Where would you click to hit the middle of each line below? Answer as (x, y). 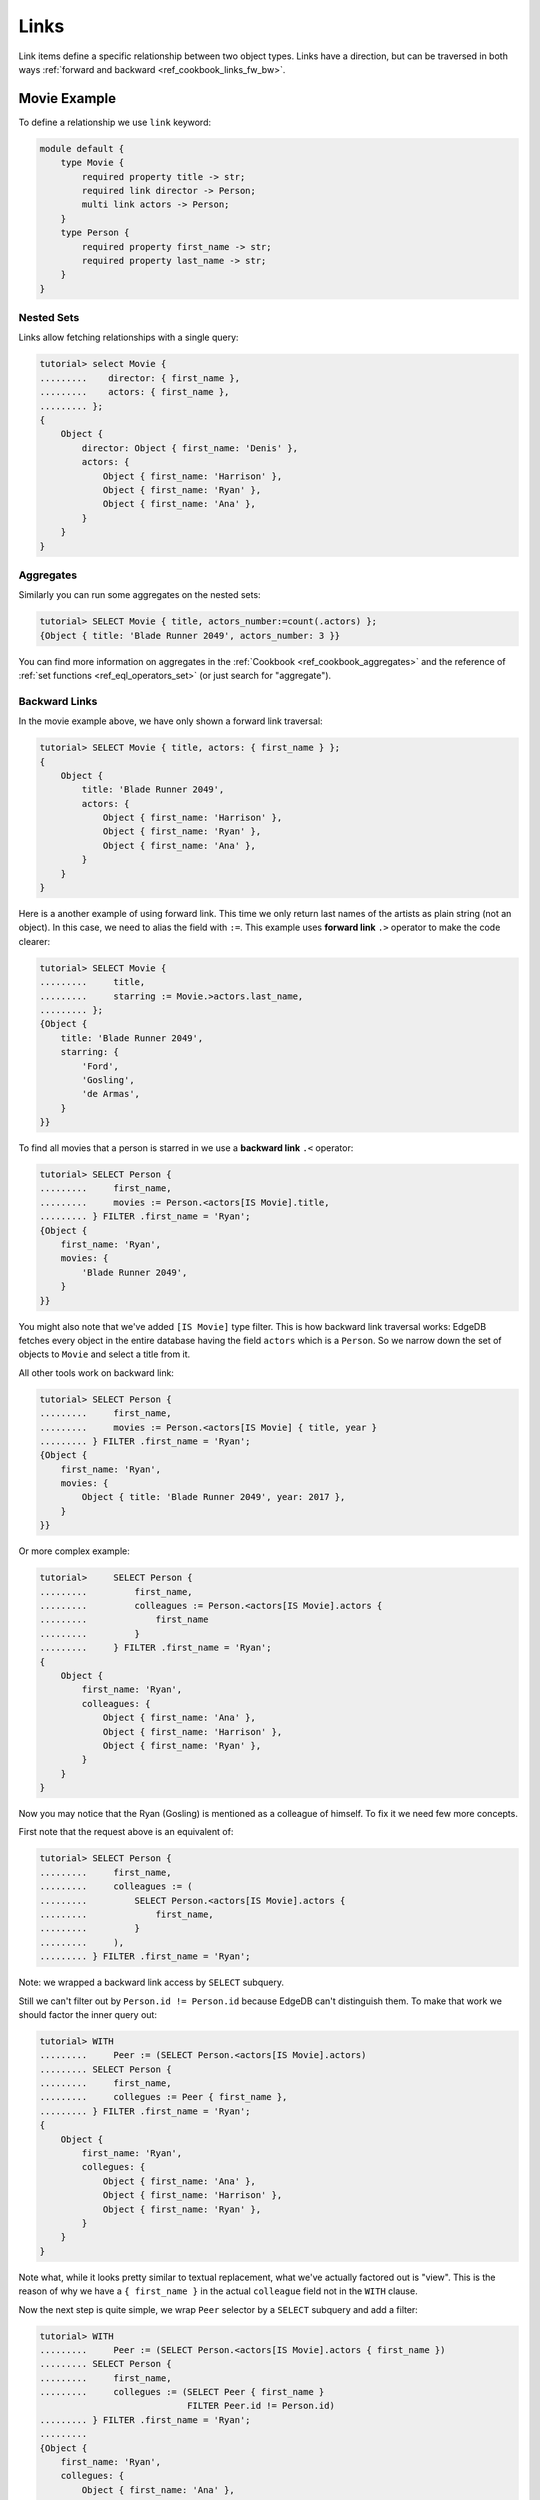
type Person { (95, 233)
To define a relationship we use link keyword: (115, 122)
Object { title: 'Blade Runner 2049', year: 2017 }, (213, 1497)
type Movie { (92, 163)
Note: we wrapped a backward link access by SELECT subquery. (151, 1982)
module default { (82, 148)
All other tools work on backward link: (96, 1372)
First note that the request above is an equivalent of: (126, 1832)
